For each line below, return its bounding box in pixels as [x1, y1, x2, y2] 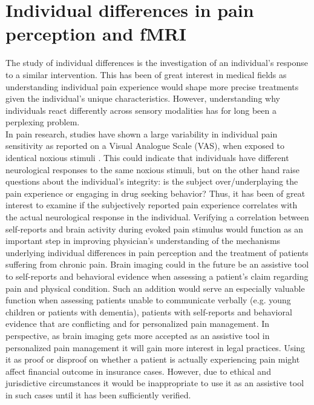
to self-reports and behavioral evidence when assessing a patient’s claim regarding [5, 270, 309, 282]
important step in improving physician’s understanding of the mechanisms [5, 234, 281, 247]
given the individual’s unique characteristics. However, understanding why [5, 92, 280, 105]
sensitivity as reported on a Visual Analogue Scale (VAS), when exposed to [5, 139, 284, 152]
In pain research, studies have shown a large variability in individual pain [5, 127, 278, 140]
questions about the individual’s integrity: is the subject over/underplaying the [5, 175, 298, 188]
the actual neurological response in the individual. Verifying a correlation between [5, 211, 309, 223]
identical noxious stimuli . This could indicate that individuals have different [5, 151, 289, 164]
